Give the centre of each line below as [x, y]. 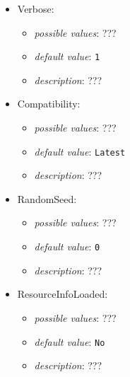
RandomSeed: [47, 198]
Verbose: [36, 8]
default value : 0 [67, 246]
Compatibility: [49, 104]
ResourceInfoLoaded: [63, 294]
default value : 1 [67, 56]
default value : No [70, 341]
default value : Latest [80, 151]
